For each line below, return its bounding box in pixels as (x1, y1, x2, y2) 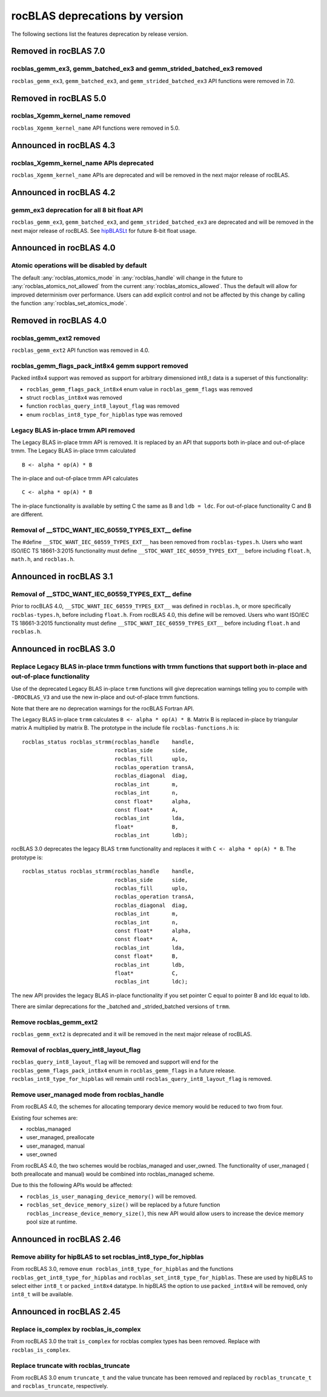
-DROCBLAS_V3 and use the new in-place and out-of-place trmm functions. (11, 693, 199, 701)
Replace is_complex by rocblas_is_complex (11, 1325, 142, 1334)
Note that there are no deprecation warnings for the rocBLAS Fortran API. (11, 704, 194, 712)
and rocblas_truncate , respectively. (11, 1382, 108, 1390)
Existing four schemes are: (11, 1114, 78, 1122)
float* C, (114, 969, 179, 977)
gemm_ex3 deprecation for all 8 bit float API (11, 206, 144, 214)
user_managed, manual (26, 1142, 85, 1150)
